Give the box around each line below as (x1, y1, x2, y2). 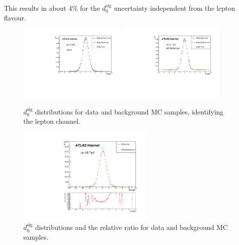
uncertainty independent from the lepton (113, 3, 235, 13)
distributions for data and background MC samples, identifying (35, 106, 223, 116)
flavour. (4, 12, 26, 22)
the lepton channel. (23, 116, 81, 126)
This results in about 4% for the (4, 3, 100, 13)
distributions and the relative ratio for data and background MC (35, 222, 228, 232)
